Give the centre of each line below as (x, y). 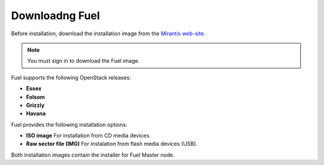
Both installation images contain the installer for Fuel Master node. (93, 155)
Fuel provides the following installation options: (69, 124)
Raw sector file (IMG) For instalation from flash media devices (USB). (112, 144)
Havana (36, 114)
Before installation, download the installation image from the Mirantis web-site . (108, 33)
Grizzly (35, 105)
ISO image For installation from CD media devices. (88, 136)
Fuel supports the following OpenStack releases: (71, 77)
